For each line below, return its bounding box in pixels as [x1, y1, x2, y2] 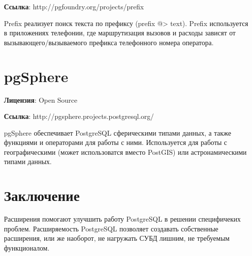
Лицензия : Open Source [4, 94, 77, 105]
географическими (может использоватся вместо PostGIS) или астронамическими [4, 146, 247, 157]
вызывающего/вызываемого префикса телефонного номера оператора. [4, 37, 214, 47]
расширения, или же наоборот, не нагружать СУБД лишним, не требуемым [4, 233, 230, 243]
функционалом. [4, 242, 50, 253]
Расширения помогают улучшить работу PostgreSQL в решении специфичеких [4, 214, 241, 224]
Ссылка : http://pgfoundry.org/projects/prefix [4, 1, 144, 11]
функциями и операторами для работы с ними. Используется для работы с [4, 137, 227, 147]
